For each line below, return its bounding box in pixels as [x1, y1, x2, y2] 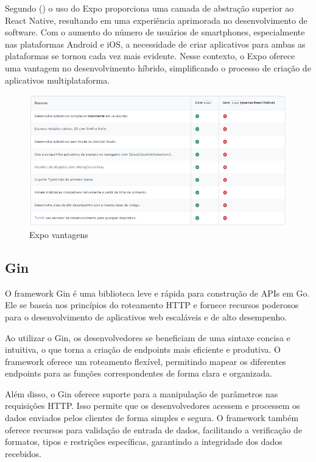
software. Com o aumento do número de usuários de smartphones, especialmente [5, 26, 305, 38]
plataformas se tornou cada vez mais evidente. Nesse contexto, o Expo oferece [5, 49, 295, 62]
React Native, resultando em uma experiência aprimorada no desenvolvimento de [5, 13, 307, 26]
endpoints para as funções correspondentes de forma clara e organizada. [5, 367, 272, 380]
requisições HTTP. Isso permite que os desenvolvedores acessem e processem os [5, 399, 300, 412]
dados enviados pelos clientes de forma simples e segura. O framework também [5, 411, 299, 424]
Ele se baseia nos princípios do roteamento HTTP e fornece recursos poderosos [5, 298, 299, 311]
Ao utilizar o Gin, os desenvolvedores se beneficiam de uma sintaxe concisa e [5, 331, 290, 344]
